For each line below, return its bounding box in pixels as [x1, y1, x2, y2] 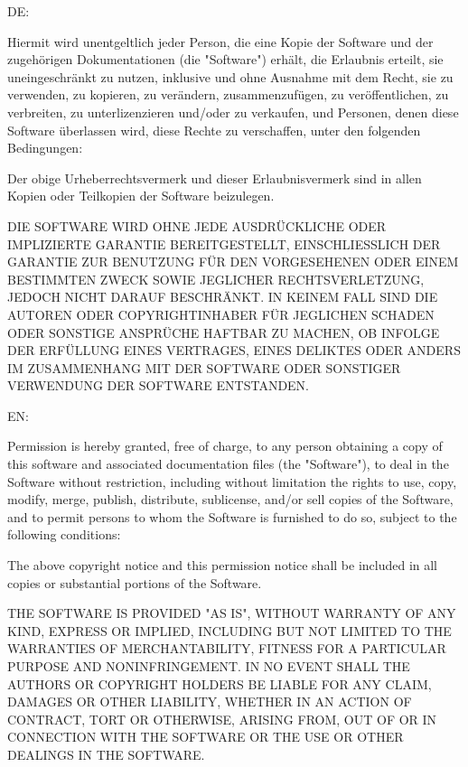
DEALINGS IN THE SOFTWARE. [7, 744, 205, 763]
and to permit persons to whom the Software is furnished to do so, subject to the [7, 507, 457, 526]
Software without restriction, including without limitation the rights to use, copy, [7, 472, 457, 491]
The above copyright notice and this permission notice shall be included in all [7, 556, 438, 575]
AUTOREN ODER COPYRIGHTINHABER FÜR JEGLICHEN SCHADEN [7, 304, 435, 323]
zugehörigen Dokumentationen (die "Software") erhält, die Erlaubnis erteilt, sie [7, 50, 444, 69]
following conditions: [7, 525, 121, 544]
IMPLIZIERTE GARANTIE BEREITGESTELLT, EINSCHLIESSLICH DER [7, 234, 441, 253]
